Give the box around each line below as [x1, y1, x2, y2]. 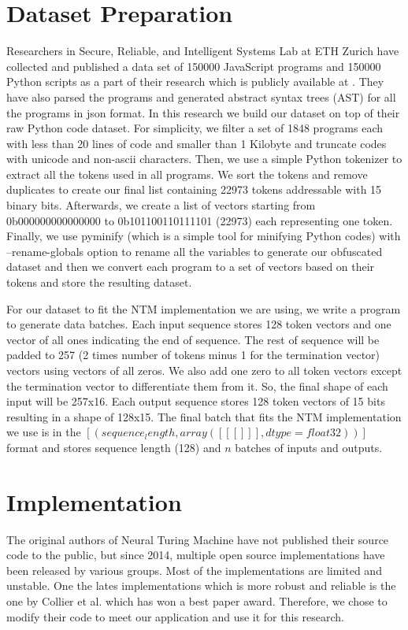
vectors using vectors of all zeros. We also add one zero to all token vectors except [6, 362, 402, 378]
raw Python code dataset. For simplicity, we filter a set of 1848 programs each [6, 120, 384, 136]
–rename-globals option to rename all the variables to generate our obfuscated [6, 243, 383, 259]
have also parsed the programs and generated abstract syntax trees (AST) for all [6, 88, 396, 105]
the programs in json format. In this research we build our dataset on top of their [6, 104, 400, 120]
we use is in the [6, 424, 81, 440]
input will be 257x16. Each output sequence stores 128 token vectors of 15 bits [6, 393, 385, 409]
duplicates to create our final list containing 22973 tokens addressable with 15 [6, 181, 382, 198]
